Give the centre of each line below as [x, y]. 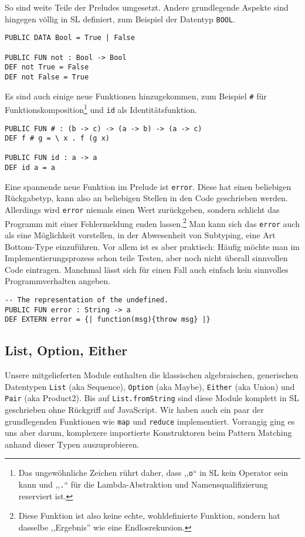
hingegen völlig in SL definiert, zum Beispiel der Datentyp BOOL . [120, 19]
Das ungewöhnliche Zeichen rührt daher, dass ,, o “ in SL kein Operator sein [153, 473]
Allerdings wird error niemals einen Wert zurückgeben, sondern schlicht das [142, 210]
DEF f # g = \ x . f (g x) [57, 139]
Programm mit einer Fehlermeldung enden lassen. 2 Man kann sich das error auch [152, 222]
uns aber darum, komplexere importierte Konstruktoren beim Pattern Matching [148, 433]
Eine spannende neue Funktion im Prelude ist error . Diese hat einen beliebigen [148, 186]
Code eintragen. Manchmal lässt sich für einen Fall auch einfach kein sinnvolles [147, 269]
